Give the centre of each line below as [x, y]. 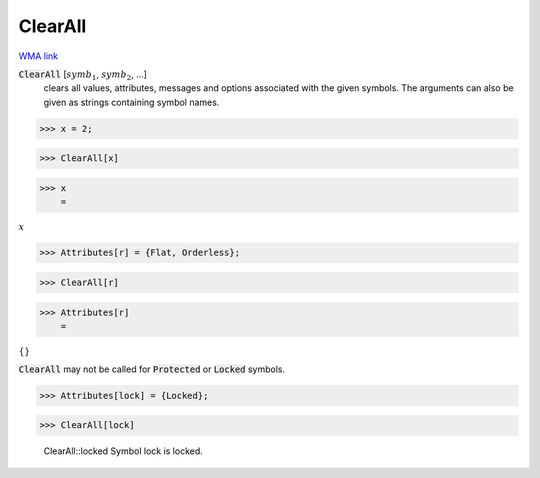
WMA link [38, 56]
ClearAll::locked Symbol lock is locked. [123, 451]
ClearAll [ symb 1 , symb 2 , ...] [82, 75]
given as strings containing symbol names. [131, 102]
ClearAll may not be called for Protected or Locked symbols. [152, 369]
